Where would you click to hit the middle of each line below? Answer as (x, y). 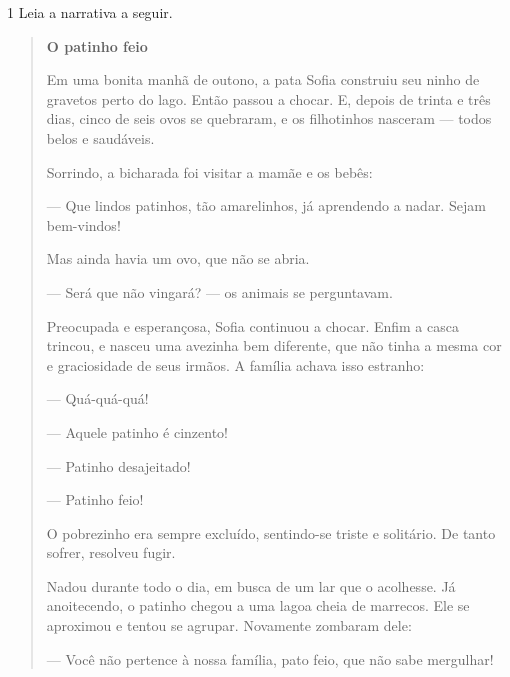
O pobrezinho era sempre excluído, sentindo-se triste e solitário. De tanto (271, 532)
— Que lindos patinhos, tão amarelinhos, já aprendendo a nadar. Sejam (266, 205)
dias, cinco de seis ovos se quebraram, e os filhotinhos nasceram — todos (269, 118)
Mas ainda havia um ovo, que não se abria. (178, 258)
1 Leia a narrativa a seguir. (90, 12)
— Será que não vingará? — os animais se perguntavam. (219, 291)
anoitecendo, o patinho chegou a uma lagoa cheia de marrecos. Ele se (258, 605)
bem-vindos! (83, 224)
